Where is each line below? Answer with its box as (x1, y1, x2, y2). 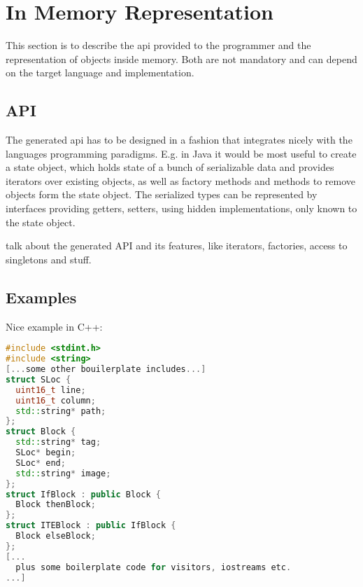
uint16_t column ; (15, 395, 96, 406)
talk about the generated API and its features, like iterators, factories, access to (6, 238, 348, 253)
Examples (6, 286, 77, 308)
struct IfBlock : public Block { (6, 489, 161, 499)
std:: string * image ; (15, 468, 111, 478)
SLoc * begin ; (15, 448, 76, 457)
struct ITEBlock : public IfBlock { (6, 520, 176, 531)
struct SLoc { (6, 374, 71, 385)
